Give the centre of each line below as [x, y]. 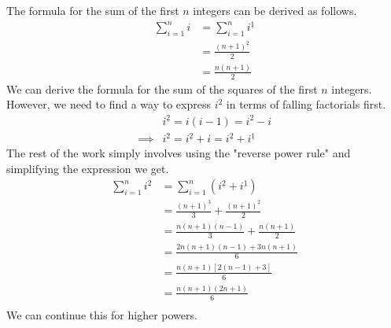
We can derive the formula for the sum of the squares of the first [162, 88]
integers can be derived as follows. [275, 10]
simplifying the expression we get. [88, 168]
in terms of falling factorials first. [306, 104]
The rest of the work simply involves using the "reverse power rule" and [179, 153]
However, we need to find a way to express [109, 104]
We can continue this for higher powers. [102, 314]
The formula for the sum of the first [93, 10]
